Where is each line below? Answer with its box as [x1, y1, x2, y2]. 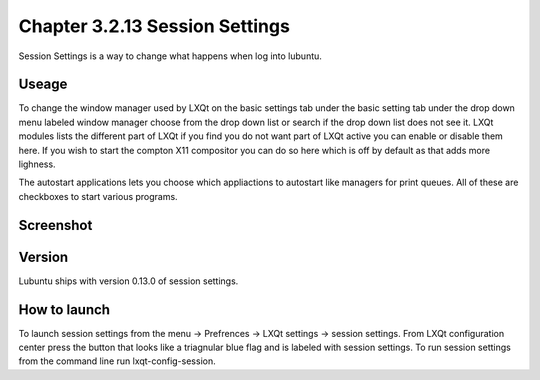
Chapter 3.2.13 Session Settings [18, 15, 290, 37]
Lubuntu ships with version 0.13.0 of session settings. [18, 275, 239, 287]
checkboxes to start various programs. [18, 190, 179, 202]
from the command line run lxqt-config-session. [18, 355, 216, 367]
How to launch [18, 301, 110, 318]
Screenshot [18, 216, 93, 234]
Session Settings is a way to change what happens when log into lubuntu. [18, 50, 322, 62]
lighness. [18, 158, 56, 170]
